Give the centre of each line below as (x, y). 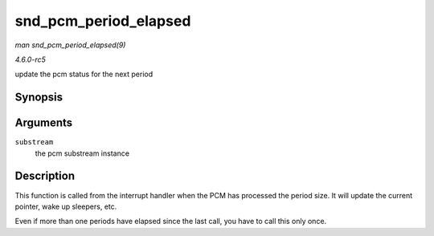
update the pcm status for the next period (84, 74)
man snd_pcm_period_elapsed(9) (70, 45)
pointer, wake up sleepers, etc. (66, 206)
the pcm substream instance (82, 153)
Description (45, 176)
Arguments (44, 123)
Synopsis (39, 98)
